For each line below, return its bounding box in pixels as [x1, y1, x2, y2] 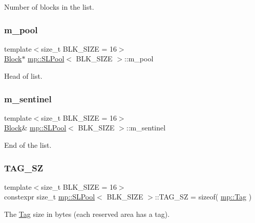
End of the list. [4, 140, 52, 150]
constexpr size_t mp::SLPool [4, 191, 95, 202]
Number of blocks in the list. [4, 2, 94, 12]
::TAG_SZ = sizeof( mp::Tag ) [155, 191, 252, 202]
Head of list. [4, 71, 42, 81]
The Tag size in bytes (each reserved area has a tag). [4, 209, 170, 219]
